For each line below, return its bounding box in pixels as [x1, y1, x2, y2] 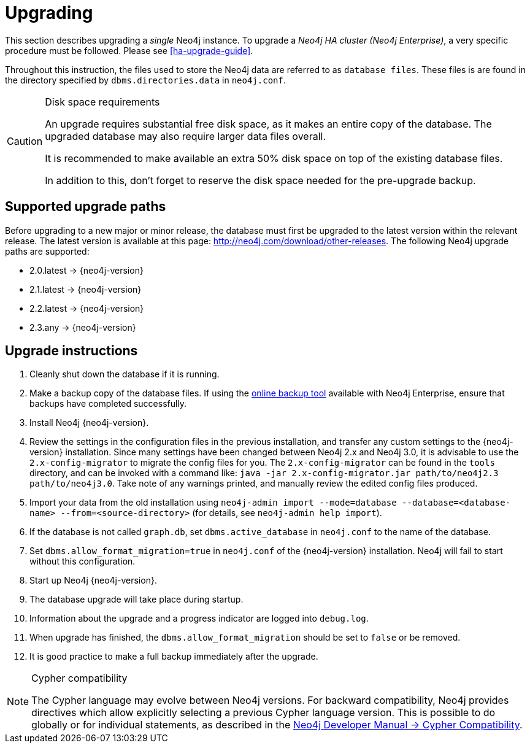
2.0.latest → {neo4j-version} [29, 264, 144, 276]
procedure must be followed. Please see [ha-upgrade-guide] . [5, 45, 253, 56]
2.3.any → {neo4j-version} [29, 322, 136, 333]
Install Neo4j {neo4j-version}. [29, 417, 149, 428]
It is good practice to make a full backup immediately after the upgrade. [29, 651, 318, 662]
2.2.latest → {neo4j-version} [29, 303, 144, 314]
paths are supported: [5, 245, 90, 256]
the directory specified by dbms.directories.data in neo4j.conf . [5, 74, 286, 85]
